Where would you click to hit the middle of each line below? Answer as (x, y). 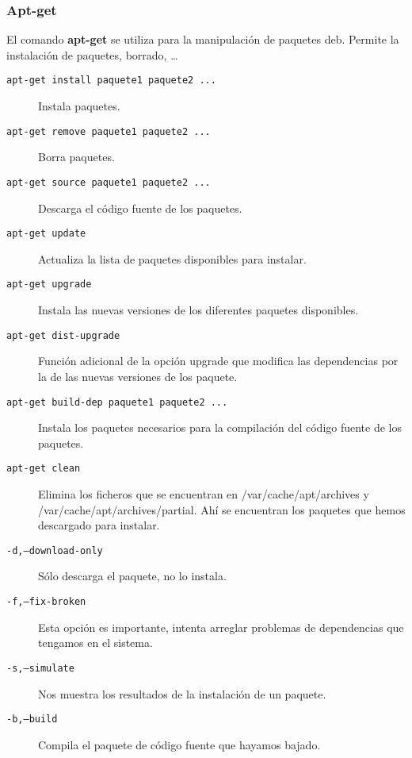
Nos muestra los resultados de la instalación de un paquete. (182, 693)
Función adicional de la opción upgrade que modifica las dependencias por (218, 361)
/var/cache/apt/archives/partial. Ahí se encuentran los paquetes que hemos (222, 509)
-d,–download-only (55, 550)
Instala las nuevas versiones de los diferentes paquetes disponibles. (198, 310)
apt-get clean (44, 469)
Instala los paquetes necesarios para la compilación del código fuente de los (220, 427)
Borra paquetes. (76, 157)
